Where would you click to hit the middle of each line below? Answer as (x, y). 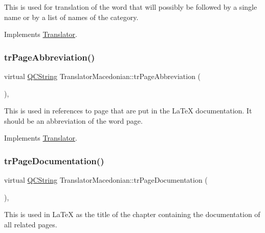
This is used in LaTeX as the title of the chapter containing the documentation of (132, 214)
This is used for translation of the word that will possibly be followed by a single (131, 7)
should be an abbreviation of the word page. (73, 120)
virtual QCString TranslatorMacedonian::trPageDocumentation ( (106, 180)
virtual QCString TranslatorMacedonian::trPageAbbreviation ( (103, 76)
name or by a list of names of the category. (71, 17)
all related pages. (31, 224)
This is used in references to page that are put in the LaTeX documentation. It (128, 111)
